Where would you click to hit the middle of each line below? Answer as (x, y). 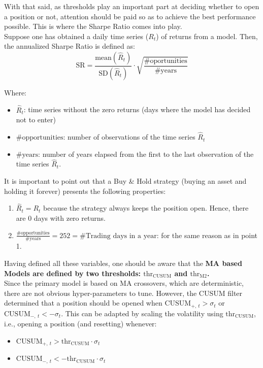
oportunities (169, 61)
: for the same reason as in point (207, 235)
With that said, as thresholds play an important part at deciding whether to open (132, 6)
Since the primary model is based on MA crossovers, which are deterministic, (124, 283)
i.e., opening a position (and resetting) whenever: (80, 324)
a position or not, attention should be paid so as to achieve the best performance (130, 16)
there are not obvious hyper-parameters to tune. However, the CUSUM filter (123, 293)
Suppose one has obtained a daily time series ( (76, 36)
